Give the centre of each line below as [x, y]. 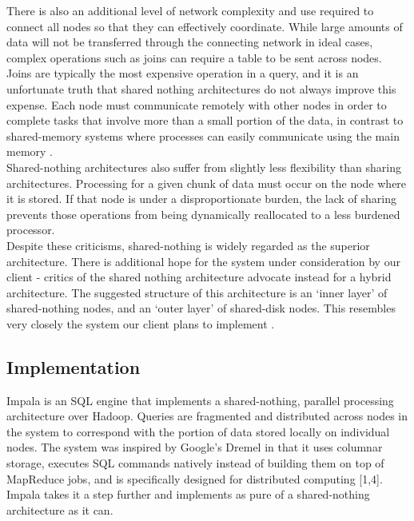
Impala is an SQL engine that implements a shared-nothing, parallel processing [200, 400]
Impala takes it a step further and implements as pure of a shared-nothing [188, 494]
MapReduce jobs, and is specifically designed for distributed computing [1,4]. [195, 478]
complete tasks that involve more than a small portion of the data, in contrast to [205, 120]
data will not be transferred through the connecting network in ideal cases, [190, 42]
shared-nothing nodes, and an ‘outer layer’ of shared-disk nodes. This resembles [201, 308]
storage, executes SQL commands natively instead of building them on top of [195, 463]
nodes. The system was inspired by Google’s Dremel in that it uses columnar [195, 447]
